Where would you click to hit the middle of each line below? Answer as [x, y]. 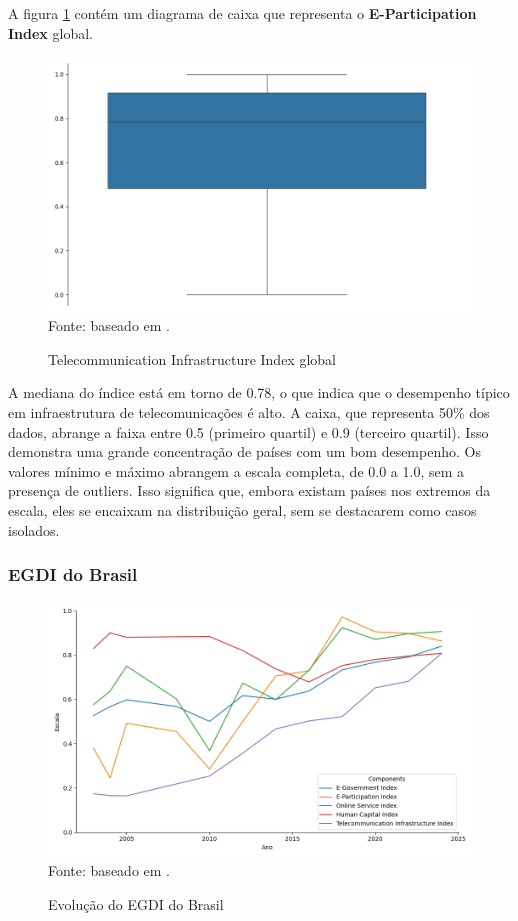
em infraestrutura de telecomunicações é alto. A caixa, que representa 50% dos [249, 411]
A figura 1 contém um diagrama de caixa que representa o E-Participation [242, 13]
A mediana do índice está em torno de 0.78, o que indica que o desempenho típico [259, 392]
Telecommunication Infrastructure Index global [192, 358]
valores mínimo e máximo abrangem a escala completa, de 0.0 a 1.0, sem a [236, 470]
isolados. [34, 529]
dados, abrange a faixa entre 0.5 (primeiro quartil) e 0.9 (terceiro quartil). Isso [248, 431]
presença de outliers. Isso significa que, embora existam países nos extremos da [249, 490]
